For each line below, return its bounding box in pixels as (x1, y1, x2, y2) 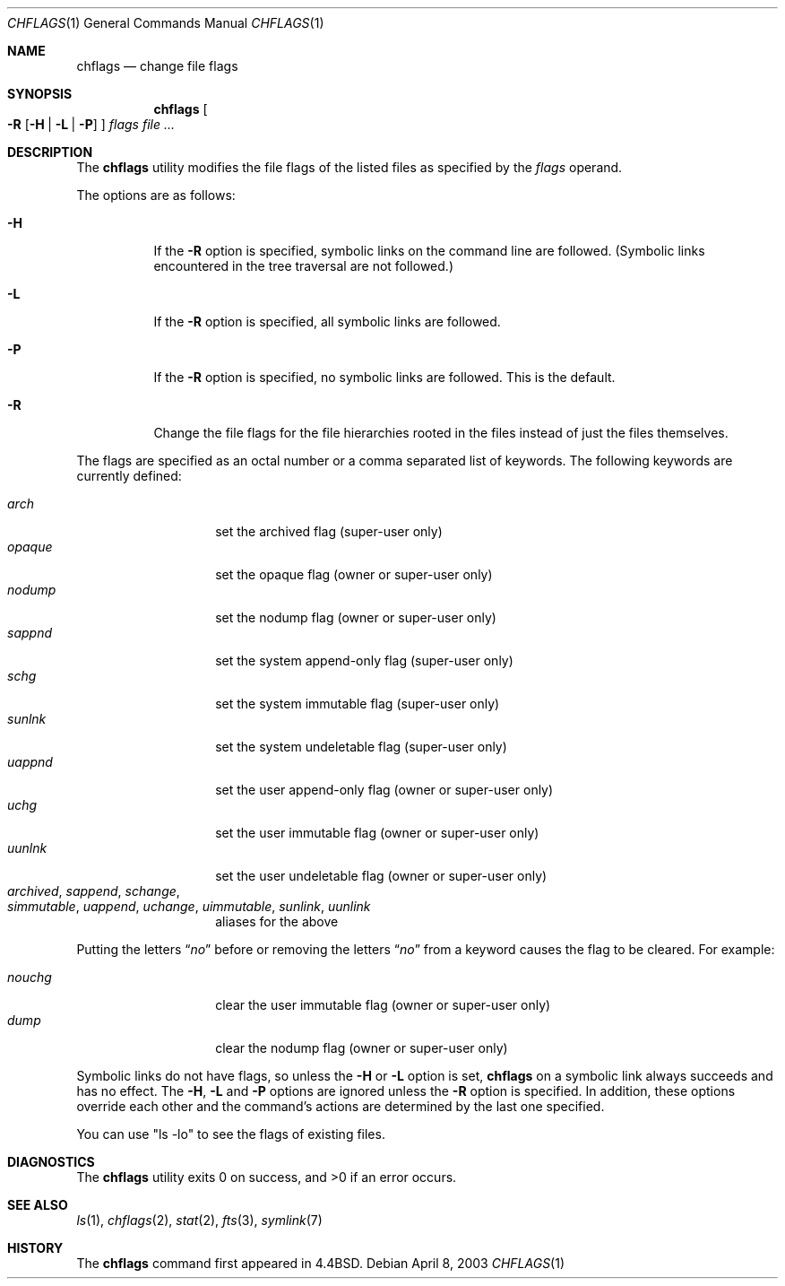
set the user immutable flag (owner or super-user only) (215, 825, 539, 840)
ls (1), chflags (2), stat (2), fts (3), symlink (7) (76, 1212, 323, 1228)
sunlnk (7, 711, 47, 726)
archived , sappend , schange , (7, 883, 180, 899)
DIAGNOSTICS (7, 1154, 95, 1169)
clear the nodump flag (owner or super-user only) (215, 1040, 508, 1056)
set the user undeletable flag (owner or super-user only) (215, 868, 548, 883)
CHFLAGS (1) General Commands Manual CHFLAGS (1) (7, 15, 324, 30)
